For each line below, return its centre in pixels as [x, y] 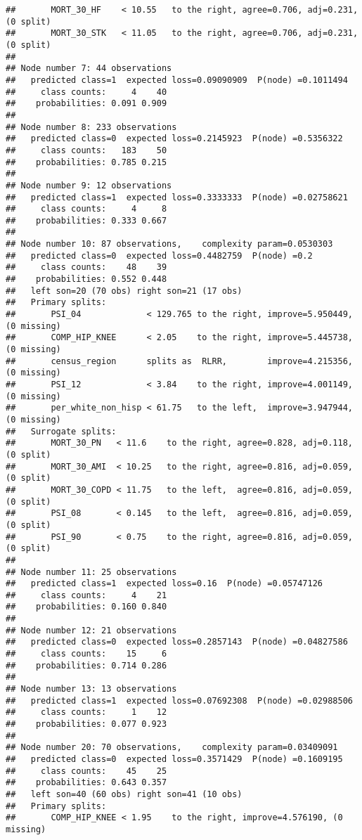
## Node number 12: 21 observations [91, 630]
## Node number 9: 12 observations [89, 185]
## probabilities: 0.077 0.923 [86, 724]
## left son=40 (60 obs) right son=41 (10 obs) [124, 794]
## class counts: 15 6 [86, 654]
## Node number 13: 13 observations [91, 689]
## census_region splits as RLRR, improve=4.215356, [179, 361]
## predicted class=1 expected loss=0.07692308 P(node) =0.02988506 [179, 700]
